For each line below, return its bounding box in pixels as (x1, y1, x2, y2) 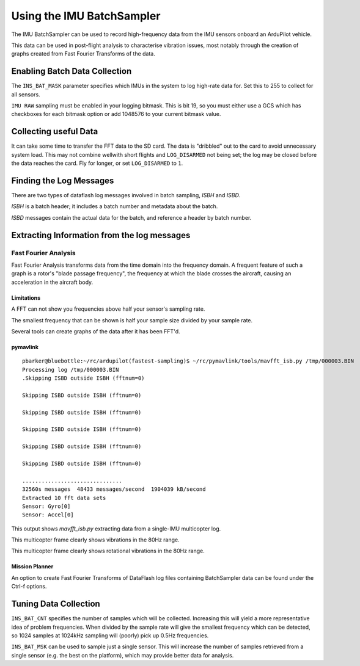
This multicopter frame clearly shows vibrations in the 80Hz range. (11, 536, 180, 543)
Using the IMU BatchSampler (11, 9, 161, 23)
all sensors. (11, 90, 40, 98)
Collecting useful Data (11, 126, 98, 137)
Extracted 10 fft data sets (22, 494, 106, 501)
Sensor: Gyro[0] (22, 502, 71, 510)
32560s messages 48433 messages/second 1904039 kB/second (22, 486, 206, 493)
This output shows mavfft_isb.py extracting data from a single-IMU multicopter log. (11, 525, 221, 532)
